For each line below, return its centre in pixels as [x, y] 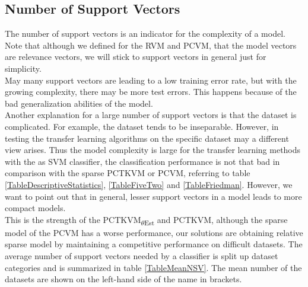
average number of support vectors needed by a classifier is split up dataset [142, 256]
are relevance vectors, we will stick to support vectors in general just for [136, 57]
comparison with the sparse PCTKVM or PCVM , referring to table [128, 173]
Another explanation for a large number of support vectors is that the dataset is [151, 115]
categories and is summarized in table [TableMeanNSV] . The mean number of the [153, 267]
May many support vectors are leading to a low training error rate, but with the [151, 80]
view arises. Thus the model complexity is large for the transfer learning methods [153, 150]
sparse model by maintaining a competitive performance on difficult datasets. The [154, 244]
